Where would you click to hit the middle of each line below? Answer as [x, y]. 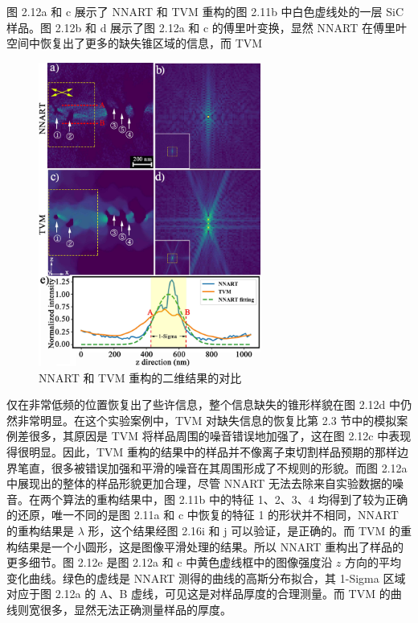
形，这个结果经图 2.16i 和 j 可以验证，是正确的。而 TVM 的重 [250, 530]
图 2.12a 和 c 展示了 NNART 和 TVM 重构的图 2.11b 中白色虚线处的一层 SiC [205, 11]
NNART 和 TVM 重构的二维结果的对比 [140, 377]
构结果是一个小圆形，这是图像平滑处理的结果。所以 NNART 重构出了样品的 [205, 546]
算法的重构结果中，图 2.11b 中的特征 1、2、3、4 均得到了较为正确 [235, 499]
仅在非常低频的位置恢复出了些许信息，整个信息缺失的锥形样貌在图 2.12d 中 [203, 404]
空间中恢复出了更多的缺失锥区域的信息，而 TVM [135, 43]
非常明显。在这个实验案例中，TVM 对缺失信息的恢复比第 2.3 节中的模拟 [207, 420]
